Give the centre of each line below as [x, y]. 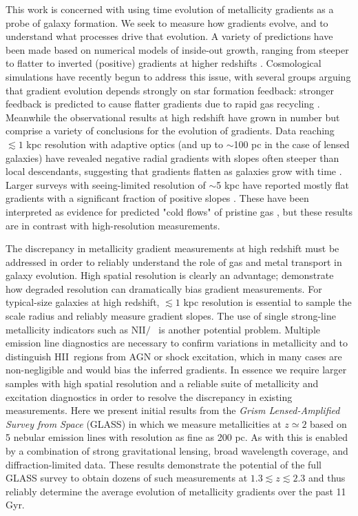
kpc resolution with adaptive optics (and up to [125, 144]
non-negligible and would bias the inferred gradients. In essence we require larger [176, 370]
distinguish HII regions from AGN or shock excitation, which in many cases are [174, 356]
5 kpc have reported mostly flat [283, 184]
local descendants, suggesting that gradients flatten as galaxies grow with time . [174, 171]
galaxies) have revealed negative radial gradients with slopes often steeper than [172, 157]
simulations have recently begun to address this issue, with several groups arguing [178, 76]
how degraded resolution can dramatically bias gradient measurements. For [164, 288]
